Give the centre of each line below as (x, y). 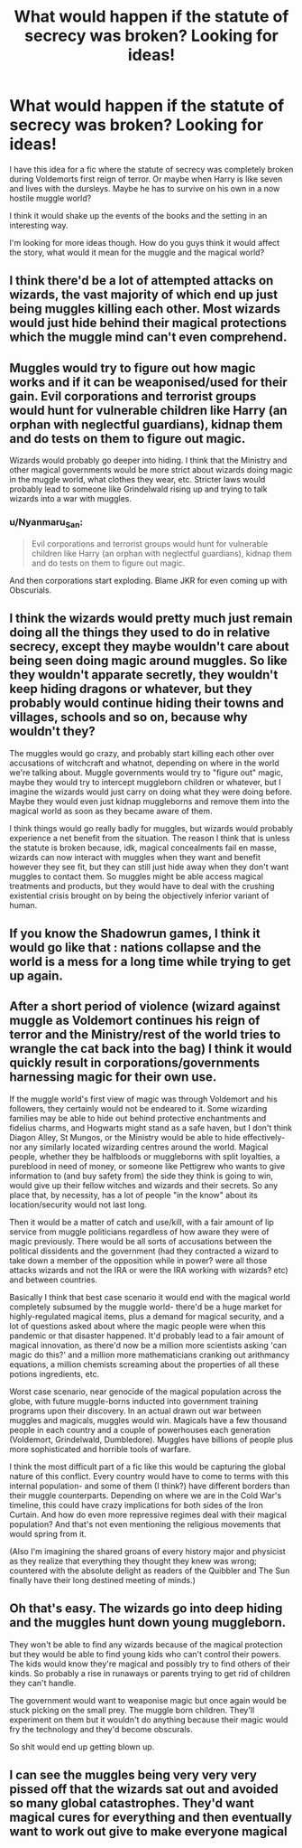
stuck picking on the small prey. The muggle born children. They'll (132, 1710)
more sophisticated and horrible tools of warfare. (101, 1449)
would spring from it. (48, 1534)
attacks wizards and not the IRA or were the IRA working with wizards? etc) (149, 1270)
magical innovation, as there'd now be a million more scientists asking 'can (148, 1345)
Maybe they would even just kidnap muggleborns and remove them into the (150, 801)
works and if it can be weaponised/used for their (149, 382)
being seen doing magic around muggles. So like (149, 661)
